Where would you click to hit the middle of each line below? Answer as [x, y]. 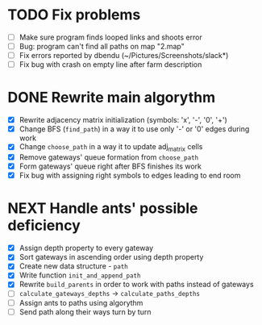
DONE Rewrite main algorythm [111, 98]
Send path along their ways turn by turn [85, 311]
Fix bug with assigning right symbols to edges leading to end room [130, 176]
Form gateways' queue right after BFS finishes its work [110, 166]
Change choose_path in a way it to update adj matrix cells [111, 148]
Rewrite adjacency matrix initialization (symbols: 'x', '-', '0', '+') [123, 120]
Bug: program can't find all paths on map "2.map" [102, 46]
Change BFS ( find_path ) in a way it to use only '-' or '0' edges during [134, 129]
